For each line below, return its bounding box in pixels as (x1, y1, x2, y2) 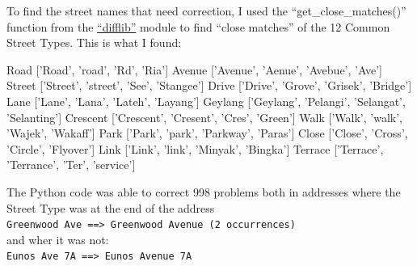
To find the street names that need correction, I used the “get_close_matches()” (6, 2, 406, 19)
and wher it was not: (6, 230, 109, 247)
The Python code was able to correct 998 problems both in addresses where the (6, 183, 401, 200)
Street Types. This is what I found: (6, 34, 182, 51)
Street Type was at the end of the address (6, 199, 215, 216)
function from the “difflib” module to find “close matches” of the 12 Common (6, 18, 390, 35)
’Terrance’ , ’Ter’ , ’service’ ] (6, 156, 136, 173)
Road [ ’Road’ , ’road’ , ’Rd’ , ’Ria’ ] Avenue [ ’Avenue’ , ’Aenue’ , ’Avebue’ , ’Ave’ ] (6, 61, 382, 78)
